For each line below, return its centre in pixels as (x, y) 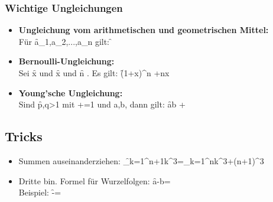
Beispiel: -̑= (40, 192)
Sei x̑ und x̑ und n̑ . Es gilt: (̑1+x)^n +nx (94, 73)
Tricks (24, 136)
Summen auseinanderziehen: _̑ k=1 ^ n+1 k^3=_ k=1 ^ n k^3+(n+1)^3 (141, 160)
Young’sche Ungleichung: (71, 92)
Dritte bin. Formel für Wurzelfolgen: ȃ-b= (95, 180)
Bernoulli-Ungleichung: (66, 61)
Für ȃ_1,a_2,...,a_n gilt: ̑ (65, 41)
